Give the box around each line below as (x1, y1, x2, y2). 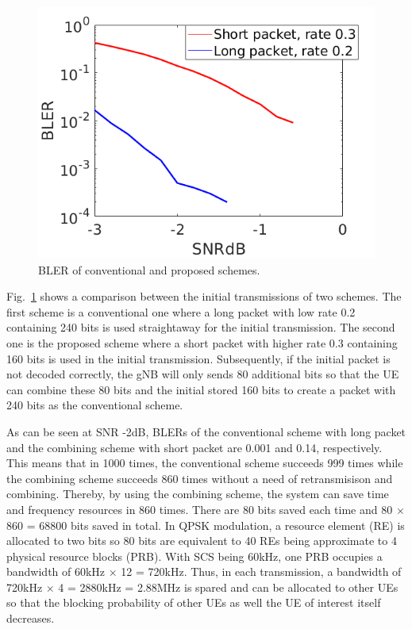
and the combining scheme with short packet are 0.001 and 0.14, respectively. (6, 439, 383, 455)
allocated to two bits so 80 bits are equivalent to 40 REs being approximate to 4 (6, 532, 397, 549)
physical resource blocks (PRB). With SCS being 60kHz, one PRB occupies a (6, 547, 383, 564)
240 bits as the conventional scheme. (6, 397, 183, 413)
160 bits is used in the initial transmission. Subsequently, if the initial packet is (6, 350, 391, 366)
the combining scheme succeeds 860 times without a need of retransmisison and (6, 470, 393, 486)
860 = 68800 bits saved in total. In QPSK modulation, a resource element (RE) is (6, 516, 405, 533)
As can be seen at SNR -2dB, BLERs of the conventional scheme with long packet (6, 423, 406, 439)
